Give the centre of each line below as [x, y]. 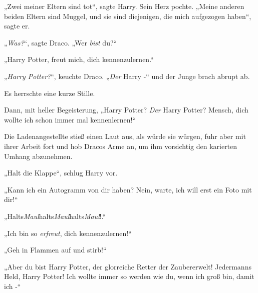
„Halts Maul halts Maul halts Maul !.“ [55, 216]
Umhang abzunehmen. [38, 156]
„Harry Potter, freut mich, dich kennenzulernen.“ [79, 59]
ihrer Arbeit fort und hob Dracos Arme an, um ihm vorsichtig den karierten [121, 146]
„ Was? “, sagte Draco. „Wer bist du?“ [61, 42]
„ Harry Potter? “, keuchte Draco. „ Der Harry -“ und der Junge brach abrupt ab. [127, 76]
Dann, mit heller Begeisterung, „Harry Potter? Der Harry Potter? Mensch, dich [126, 110]
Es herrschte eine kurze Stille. [50, 93]
